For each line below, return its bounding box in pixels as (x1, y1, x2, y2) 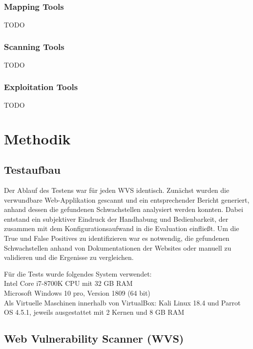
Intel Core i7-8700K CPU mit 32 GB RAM (4, 278, 133, 288)
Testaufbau (4, 162, 61, 177)
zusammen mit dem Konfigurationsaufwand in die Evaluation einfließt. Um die (4, 223, 239, 233)
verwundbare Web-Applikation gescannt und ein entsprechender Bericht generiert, (4, 194, 250, 205)
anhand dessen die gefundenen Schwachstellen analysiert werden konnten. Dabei (4, 204, 243, 214)
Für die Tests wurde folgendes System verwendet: (4, 268, 152, 279)
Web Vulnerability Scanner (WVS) (4, 331, 184, 346)
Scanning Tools (4, 40, 64, 52)
